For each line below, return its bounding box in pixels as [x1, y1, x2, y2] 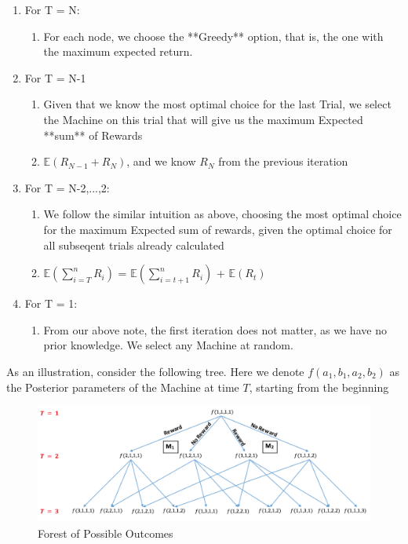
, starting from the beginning [249, 378, 389, 395]
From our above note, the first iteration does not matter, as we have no [43, 321, 387, 338]
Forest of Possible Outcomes [38, 524, 173, 541]
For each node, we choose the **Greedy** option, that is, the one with [43, 27, 384, 44]
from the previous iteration [218, 153, 348, 170]
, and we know [126, 153, 196, 170]
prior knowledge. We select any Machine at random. [43, 337, 293, 353]
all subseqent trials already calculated [43, 236, 224, 253]
